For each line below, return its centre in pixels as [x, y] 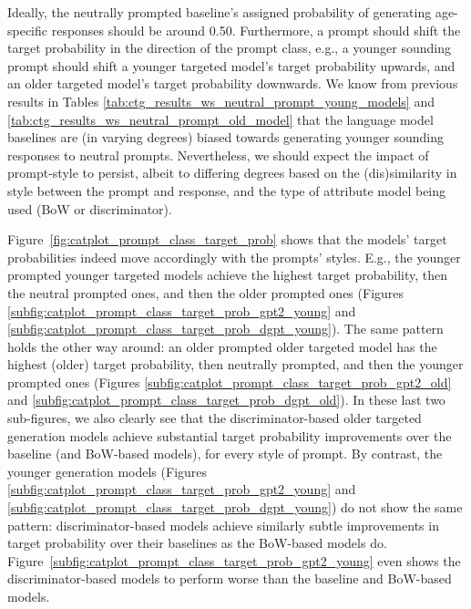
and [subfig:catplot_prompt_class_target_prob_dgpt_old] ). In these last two [226, 400]
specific [28, 30]
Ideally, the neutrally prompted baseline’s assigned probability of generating [220, 12]
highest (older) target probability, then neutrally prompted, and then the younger [235, 364]
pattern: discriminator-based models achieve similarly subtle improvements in [223, 525]
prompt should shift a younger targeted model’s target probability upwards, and [231, 65]
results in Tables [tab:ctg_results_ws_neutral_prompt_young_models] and [221, 101]
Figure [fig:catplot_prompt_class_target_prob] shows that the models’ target [227, 239]
